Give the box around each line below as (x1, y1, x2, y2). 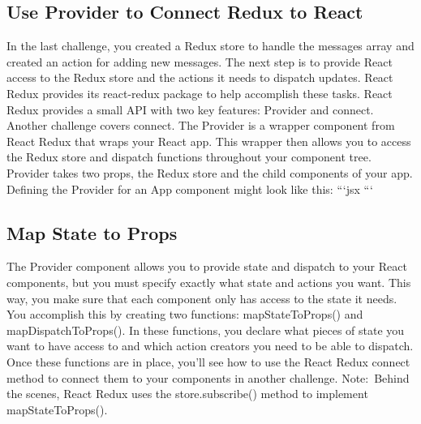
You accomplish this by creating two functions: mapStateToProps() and (6, 306, 363, 323)
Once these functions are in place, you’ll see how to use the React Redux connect (6, 353, 410, 370)
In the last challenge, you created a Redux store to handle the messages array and (6, 37, 415, 54)
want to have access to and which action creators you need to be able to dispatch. (6, 337, 414, 354)
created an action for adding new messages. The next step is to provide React (6, 53, 393, 70)
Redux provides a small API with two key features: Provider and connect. (6, 101, 374, 118)
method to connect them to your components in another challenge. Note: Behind (6, 369, 410, 386)
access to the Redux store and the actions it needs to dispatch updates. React (6, 69, 393, 86)
